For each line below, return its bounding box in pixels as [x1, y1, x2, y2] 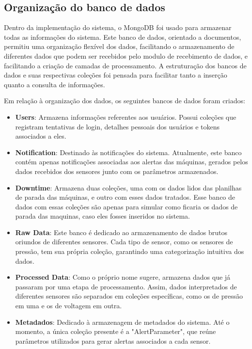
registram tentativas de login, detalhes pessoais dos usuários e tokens [15, 121, 220, 131]
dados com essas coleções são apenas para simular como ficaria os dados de [15, 201, 238, 211]
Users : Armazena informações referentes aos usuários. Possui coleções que [15, 111, 236, 122]
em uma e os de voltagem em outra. [15, 301, 122, 311]
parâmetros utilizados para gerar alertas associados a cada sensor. [15, 335, 211, 346]
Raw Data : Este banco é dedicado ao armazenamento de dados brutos [15, 227, 227, 237]
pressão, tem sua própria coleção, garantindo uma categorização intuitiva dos [15, 246, 244, 256]
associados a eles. [15, 131, 66, 141]
